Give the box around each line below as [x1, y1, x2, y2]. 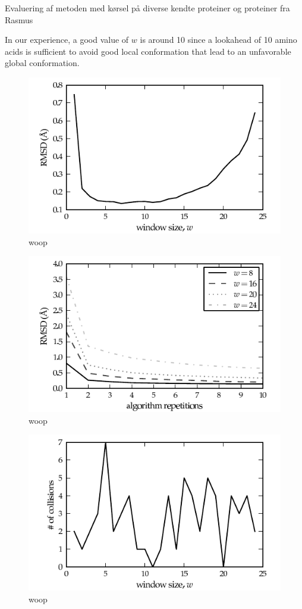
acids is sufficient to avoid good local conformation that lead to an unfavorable [5, 45, 291, 57]
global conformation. [5, 57, 80, 69]
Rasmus [5, 13, 33, 26]
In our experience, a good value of [5, 33, 129, 46]
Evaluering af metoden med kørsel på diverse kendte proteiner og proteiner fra [5, 2, 290, 14]
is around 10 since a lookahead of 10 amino [140, 33, 297, 46]
